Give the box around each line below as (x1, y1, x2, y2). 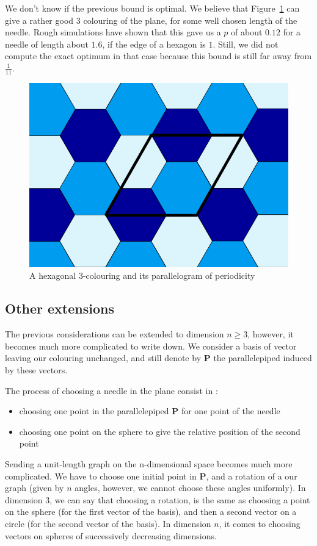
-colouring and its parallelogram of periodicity (82, 269, 255, 282)
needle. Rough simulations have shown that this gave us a (5, 26, 221, 38)
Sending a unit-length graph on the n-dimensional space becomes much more (5, 458, 293, 470)
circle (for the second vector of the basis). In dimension (5, 517, 211, 530)
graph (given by (5, 481, 64, 494)
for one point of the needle (181, 404, 280, 417)
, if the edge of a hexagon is (102, 37, 206, 50)
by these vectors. (5, 364, 68, 376)
